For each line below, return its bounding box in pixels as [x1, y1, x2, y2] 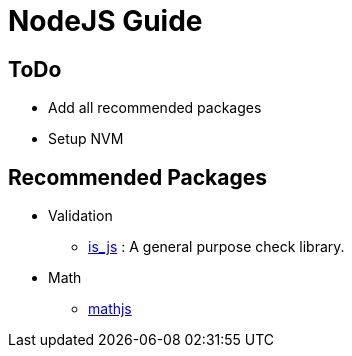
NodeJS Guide [8, 4, 203, 38]
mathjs [88, 300, 132, 318]
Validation [48, 207, 113, 225]
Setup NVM [48, 130, 124, 148]
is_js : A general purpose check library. [88, 238, 345, 256]
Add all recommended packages [48, 99, 262, 117]
